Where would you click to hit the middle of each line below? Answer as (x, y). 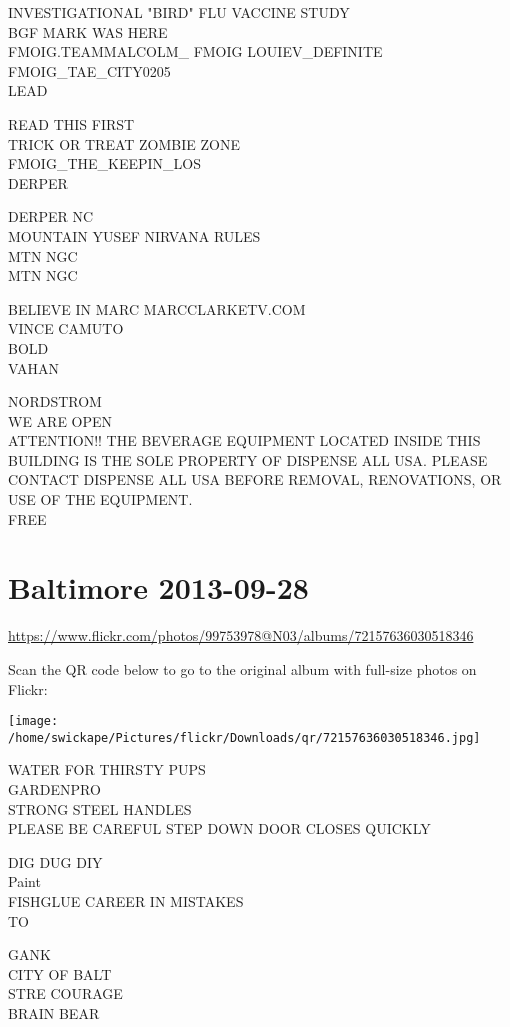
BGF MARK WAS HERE (88, 31)
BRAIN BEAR (54, 1013)
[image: (33, 721)
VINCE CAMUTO (66, 328)
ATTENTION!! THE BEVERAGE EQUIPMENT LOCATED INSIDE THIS (244, 440)
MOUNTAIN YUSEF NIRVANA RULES (134, 235)
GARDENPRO (54, 789)
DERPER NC (51, 216)
